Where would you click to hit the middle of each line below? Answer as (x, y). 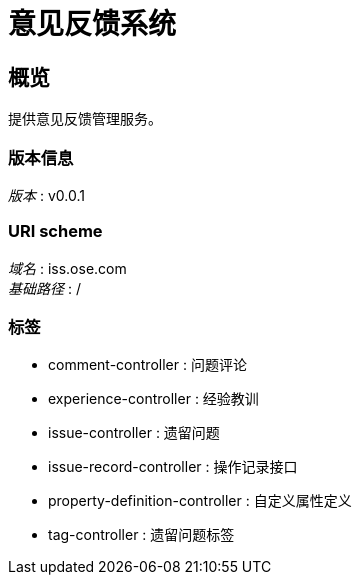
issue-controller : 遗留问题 (134, 433)
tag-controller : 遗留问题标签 (141, 535)
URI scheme (55, 231)
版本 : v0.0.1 (46, 195)
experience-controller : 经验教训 (153, 399)
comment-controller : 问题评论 (147, 365)
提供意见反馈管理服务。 (85, 119)
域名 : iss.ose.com (67, 268)
